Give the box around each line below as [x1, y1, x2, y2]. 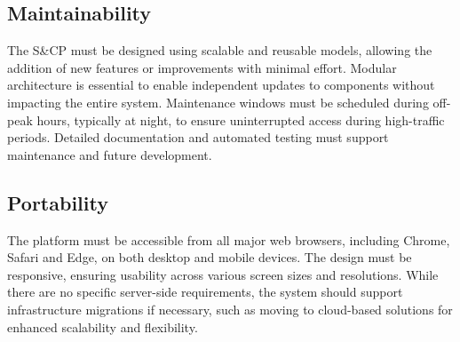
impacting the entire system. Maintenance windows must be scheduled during [7, 92, 429, 111]
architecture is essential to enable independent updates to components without [7, 76, 435, 94]
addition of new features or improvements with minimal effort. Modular [7, 58, 397, 76]
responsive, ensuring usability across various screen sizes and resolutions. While [7, 265, 439, 283]
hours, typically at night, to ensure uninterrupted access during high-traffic [36, 110, 445, 129]
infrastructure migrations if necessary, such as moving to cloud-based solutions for [7, 299, 453, 318]
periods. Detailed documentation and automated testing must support [7, 128, 389, 147]
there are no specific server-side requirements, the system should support [7, 282, 403, 301]
